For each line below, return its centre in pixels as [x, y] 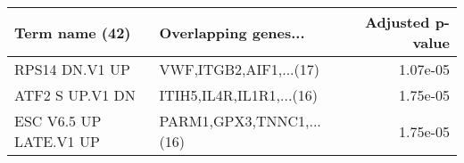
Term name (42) [73, 32]
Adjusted [397, 22]
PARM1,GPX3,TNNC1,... [240, 121]
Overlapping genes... [232, 32]
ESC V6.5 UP [58, 121]
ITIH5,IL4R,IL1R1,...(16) [238, 95]
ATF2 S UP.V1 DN [75, 95]
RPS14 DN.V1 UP [72, 69]
